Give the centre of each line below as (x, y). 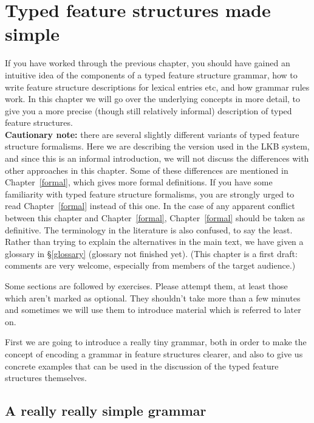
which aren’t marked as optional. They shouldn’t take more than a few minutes (153, 297)
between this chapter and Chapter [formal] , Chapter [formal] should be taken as (155, 218)
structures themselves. (46, 378)
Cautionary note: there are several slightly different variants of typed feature (152, 134)
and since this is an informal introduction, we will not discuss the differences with (157, 158)
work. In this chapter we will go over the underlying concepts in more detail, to (153, 99)
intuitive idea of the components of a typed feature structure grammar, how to (151, 74)
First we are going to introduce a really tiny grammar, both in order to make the (156, 342)
